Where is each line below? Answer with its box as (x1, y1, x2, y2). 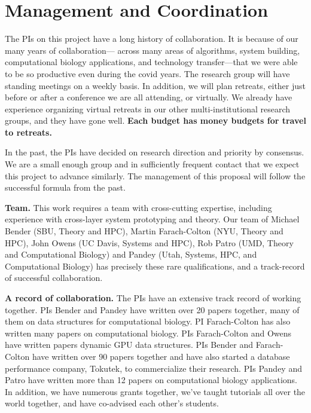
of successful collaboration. (5, 271, 103, 284)
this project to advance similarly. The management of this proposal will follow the (5, 169, 306, 182)
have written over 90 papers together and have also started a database (32, 350, 290, 362)
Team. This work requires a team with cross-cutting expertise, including (5, 201, 272, 213)
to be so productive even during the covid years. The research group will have (5, 67, 290, 79)
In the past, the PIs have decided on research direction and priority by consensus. (5, 146, 304, 158)
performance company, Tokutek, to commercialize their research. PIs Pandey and (5, 362, 302, 374)
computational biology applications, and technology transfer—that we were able (5, 56, 298, 68)
